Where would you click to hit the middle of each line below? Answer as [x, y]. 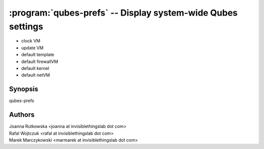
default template [38, 55]
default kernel [35, 68]
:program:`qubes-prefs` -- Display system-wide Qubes [123, 13]
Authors [22, 115]
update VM [33, 48]
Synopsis [24, 89]
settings [26, 26]
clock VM [31, 41]
